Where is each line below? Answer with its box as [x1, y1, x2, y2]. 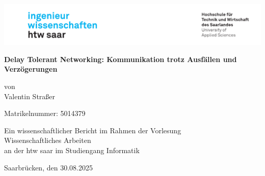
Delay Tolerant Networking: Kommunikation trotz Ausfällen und [4, 53, 237, 64]
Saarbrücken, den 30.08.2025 [4, 162, 93, 172]
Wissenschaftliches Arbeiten [4, 135, 91, 145]
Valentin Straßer [4, 91, 56, 101]
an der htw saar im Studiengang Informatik [4, 144, 140, 155]
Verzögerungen [4, 64, 58, 74]
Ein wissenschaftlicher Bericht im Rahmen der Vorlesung [4, 125, 181, 135]
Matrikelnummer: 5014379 [4, 108, 86, 119]
